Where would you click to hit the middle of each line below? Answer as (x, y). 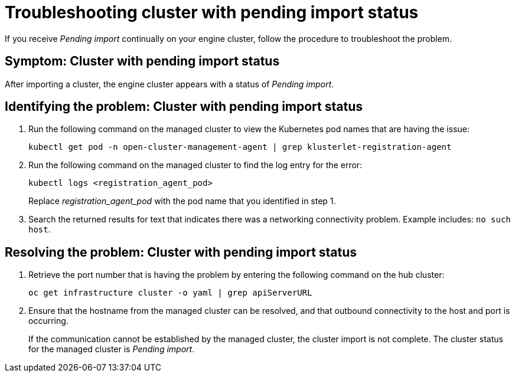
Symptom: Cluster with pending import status (142, 61)
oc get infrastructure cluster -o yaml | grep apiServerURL (170, 293)
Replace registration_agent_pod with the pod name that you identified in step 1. (182, 201)
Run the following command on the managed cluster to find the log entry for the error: (195, 165)
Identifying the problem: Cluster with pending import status (184, 107)
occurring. (48, 321)
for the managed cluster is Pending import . (112, 349)
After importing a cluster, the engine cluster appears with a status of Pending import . (170, 84)
